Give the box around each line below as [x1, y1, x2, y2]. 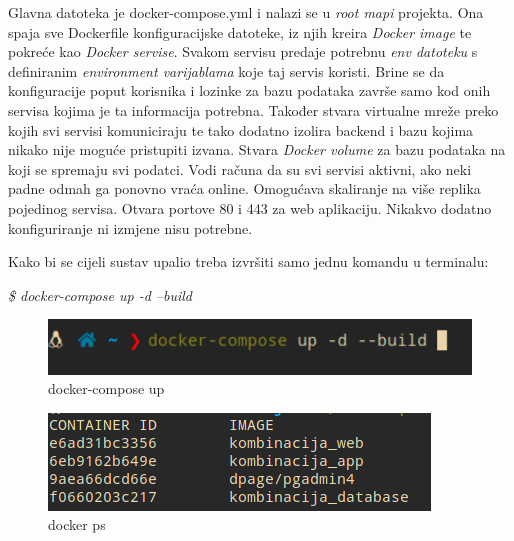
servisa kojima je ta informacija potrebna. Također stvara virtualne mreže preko [8, 99, 499, 120]
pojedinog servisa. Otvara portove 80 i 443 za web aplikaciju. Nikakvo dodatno [8, 197, 492, 218]
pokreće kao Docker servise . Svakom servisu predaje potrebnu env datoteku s [8, 41, 478, 62]
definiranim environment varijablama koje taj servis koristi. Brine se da [8, 60, 445, 81]
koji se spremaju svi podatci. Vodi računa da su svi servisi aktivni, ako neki [8, 158, 472, 179]
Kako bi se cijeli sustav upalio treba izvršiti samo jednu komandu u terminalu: [8, 251, 489, 272]
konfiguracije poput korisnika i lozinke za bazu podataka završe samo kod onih [8, 80, 491, 101]
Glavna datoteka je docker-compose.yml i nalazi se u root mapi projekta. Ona [8, 2, 484, 22]
